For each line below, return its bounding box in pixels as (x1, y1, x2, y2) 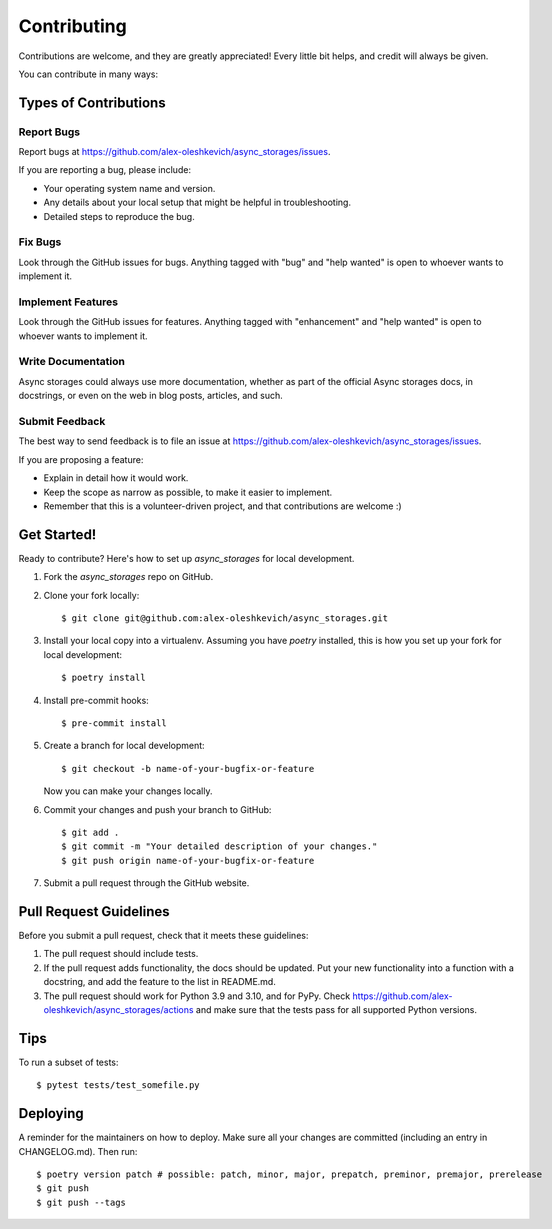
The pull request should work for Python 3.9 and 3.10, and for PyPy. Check (43, 990, 351, 1002)
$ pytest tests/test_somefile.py (36, 1080, 200, 1091)
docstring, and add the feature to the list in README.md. (43, 976, 277, 988)
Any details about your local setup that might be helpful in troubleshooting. (43, 196, 352, 209)
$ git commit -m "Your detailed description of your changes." (61, 841, 378, 852)
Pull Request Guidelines (18, 903, 170, 920)
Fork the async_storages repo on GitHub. (43, 571, 214, 583)
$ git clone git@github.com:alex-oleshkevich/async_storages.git (61, 613, 389, 624)
